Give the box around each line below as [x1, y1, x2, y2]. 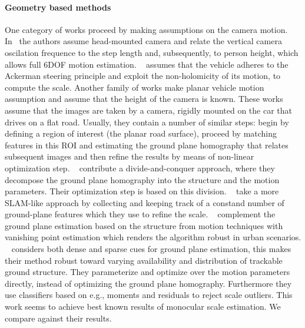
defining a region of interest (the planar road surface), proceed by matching [5, 127, 277, 140]
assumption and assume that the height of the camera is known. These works [5, 92, 283, 105]
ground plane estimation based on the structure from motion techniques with [5, 219, 283, 231]
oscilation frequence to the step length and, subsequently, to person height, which [5, 46, 299, 58]
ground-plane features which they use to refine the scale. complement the [5, 208, 276, 220]
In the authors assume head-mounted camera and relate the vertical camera [5, 35, 282, 47]
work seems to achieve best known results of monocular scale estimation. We [5, 300, 281, 313]
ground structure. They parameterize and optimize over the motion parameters [5, 266, 290, 278]
